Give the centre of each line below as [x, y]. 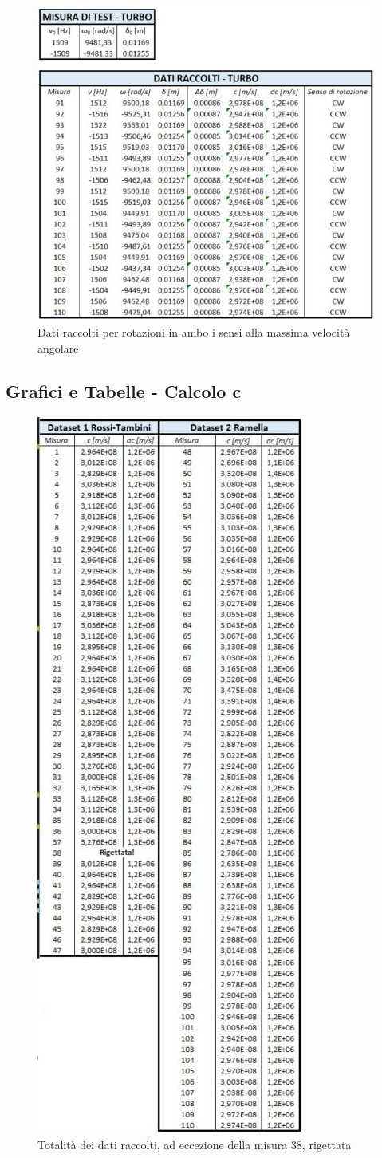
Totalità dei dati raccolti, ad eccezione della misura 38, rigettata [195, 1145]
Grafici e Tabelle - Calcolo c [124, 390]
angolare [58, 347]
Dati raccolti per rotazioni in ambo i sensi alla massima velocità [194, 332]
